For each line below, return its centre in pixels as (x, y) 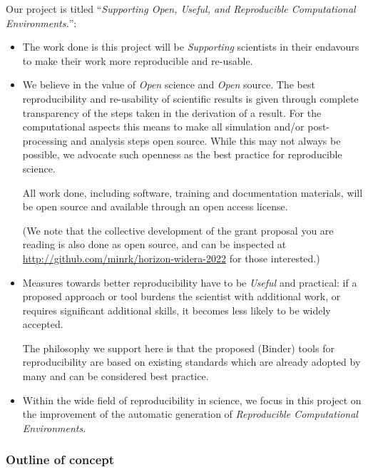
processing (45, 140)
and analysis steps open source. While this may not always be (206, 140)
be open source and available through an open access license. (155, 206)
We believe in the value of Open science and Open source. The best (169, 84)
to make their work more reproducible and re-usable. (138, 60)
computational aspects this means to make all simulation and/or (163, 127)
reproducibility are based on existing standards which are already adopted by (191, 362)
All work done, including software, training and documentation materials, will (193, 192)
